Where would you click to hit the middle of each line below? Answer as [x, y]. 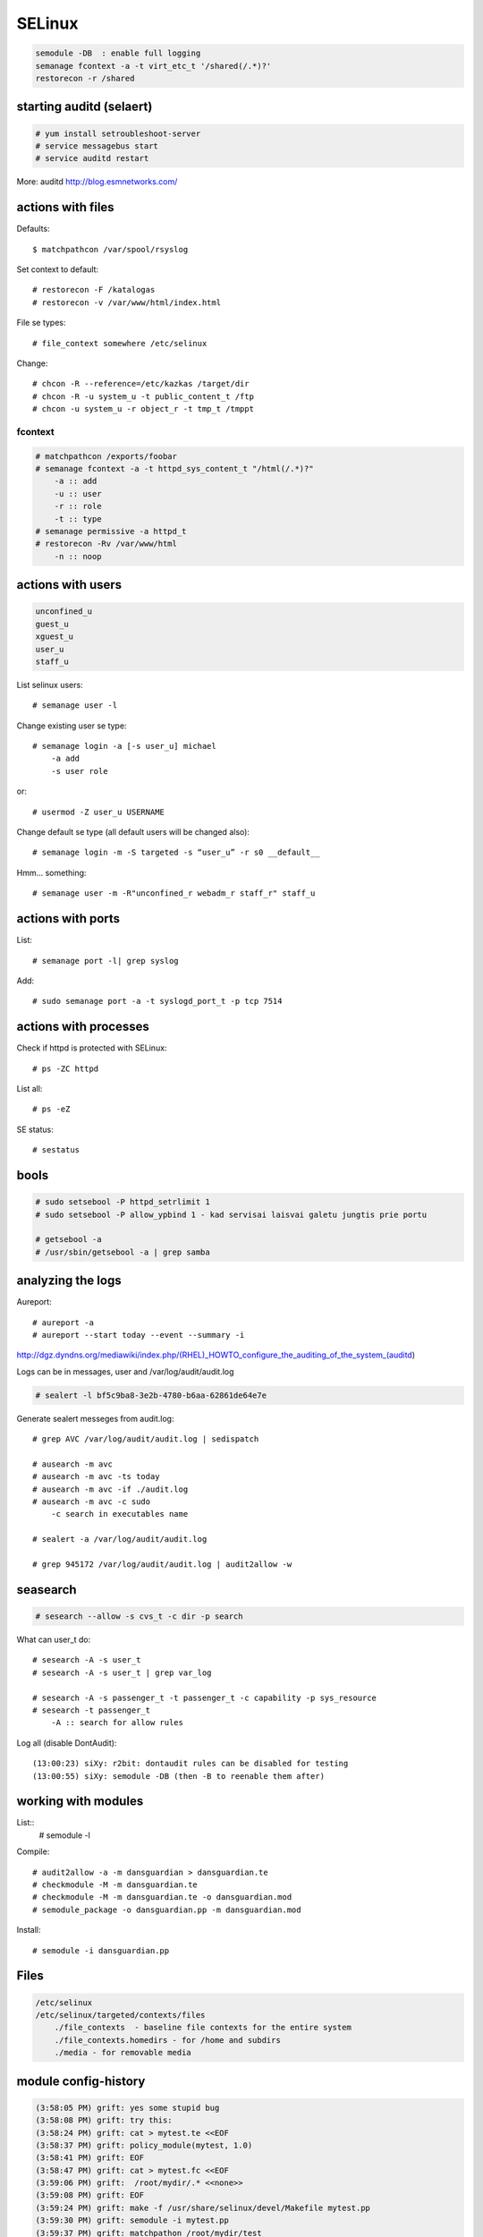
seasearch [47, 1590]
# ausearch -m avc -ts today [96, 1477]
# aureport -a [63, 1323]
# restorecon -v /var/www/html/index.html [127, 302]
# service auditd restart [92, 158]
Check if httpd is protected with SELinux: [92, 1048]
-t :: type [78, 519]
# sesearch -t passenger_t [92, 1710]
